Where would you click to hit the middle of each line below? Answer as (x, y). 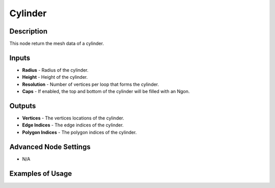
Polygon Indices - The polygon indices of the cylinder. (79, 132)
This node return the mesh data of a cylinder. (57, 44)
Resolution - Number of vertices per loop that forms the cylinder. (91, 84)
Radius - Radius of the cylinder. (55, 70)
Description (29, 31)
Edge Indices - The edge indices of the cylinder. (73, 125)
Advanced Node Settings (50, 147)
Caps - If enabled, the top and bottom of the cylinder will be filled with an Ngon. (106, 91)
